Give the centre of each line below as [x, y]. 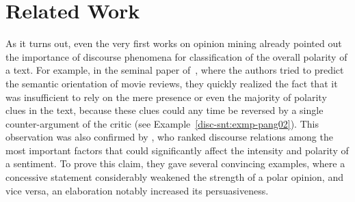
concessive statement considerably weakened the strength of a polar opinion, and [174, 177]
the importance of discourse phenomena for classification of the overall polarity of [176, 56]
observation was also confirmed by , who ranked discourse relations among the [169, 137]
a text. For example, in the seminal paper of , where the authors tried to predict [175, 70]
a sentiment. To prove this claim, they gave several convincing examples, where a [175, 163]
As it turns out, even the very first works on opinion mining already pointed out [174, 43]
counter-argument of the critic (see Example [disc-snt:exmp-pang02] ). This [162, 123]
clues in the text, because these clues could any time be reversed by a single [165, 110]
